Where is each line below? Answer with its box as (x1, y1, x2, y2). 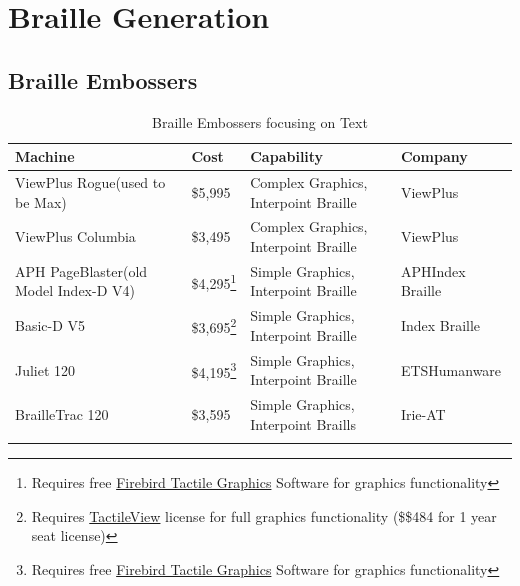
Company (400, 146, 468, 167)
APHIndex (400, 260, 466, 281)
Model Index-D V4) (15, 280, 135, 301)
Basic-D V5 (15, 315, 86, 336)
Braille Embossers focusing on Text (152, 111, 368, 132)
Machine (15, 146, 75, 167)
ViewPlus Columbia (15, 226, 136, 247)
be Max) (15, 191, 67, 212)
